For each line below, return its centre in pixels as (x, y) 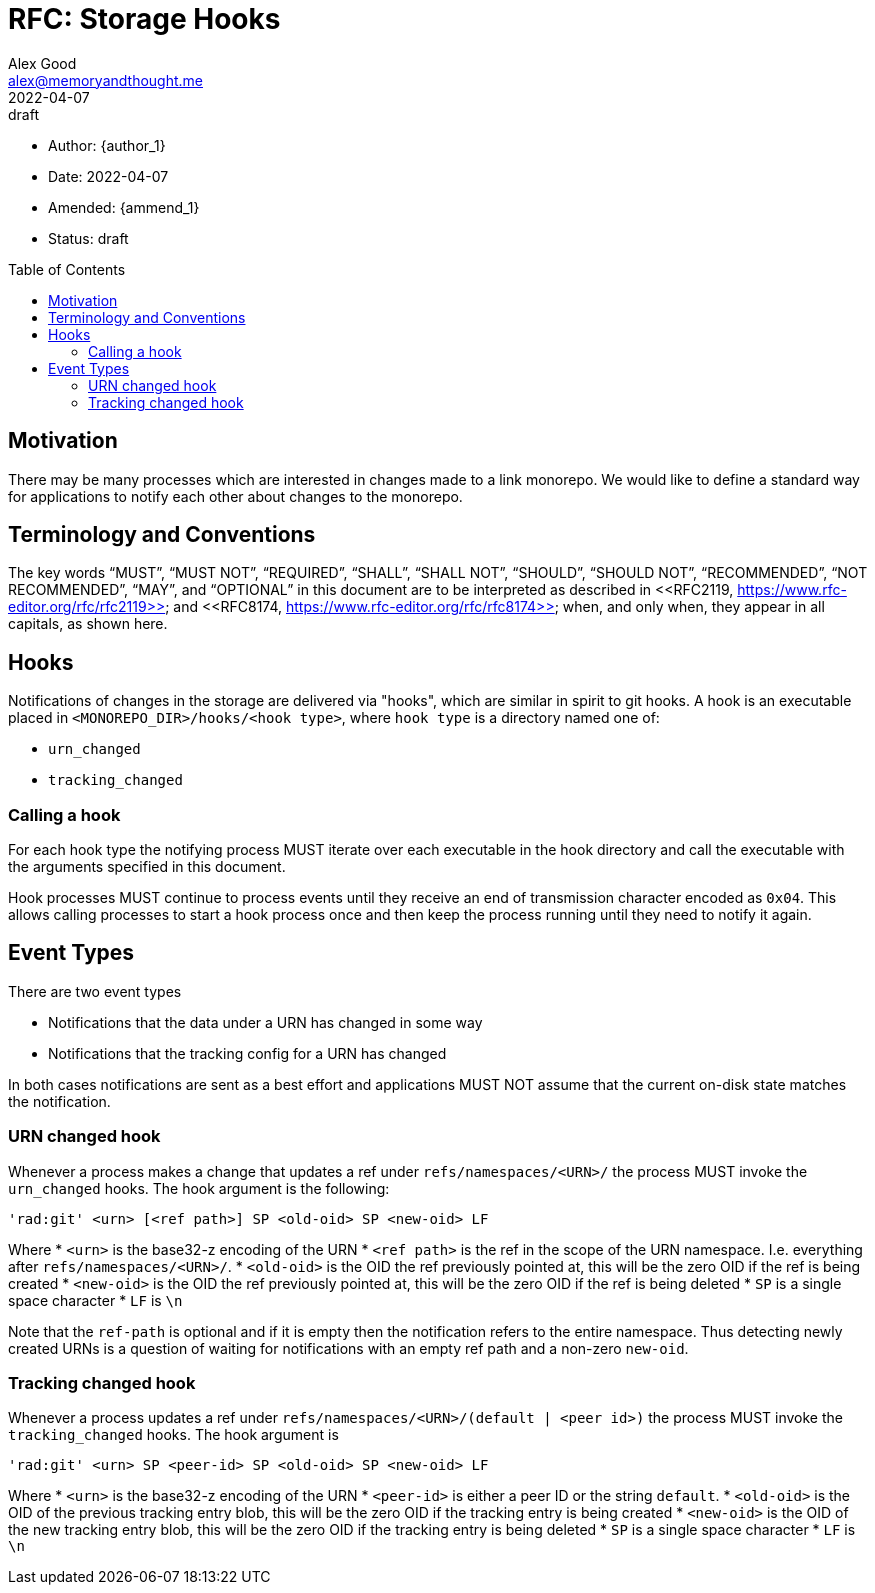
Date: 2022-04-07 (108, 176)
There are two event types (95, 991)
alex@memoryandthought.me (105, 80)
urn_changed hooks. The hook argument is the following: (199, 1188)
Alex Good (42, 63)
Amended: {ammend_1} (124, 207)
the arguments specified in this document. (147, 867)
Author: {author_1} (107, 145)
